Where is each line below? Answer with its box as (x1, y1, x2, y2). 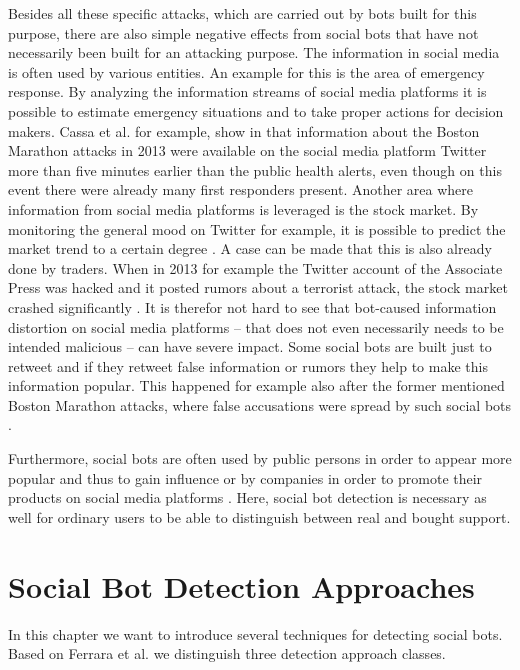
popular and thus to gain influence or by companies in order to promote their (8, 467, 483, 488)
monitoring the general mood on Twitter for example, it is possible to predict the (8, 218, 506, 239)
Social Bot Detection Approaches (8, 565, 475, 606)
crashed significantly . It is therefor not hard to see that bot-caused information (8, 296, 497, 317)
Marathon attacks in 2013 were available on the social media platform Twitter (8, 140, 487, 161)
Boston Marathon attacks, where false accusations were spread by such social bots (8, 394, 512, 415)
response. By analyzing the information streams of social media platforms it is (8, 81, 487, 102)
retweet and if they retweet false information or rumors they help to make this (8, 355, 488, 376)
